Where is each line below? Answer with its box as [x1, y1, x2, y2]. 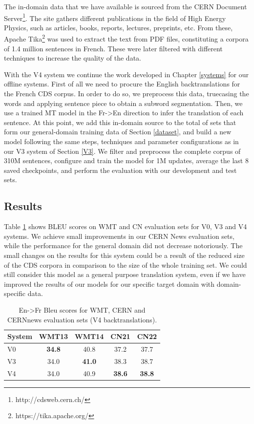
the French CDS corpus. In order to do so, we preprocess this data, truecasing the [4, 88, 249, 99]
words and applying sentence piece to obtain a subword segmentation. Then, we [4, 98, 243, 108]
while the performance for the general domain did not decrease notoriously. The [4, 240, 243, 251]
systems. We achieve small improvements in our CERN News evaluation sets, [4, 231, 234, 241]
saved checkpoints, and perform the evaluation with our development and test [4, 165, 237, 175]
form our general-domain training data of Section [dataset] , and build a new [4, 127, 232, 137]
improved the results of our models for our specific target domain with [4, 278, 215, 289]
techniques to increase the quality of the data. [4, 53, 141, 63]
